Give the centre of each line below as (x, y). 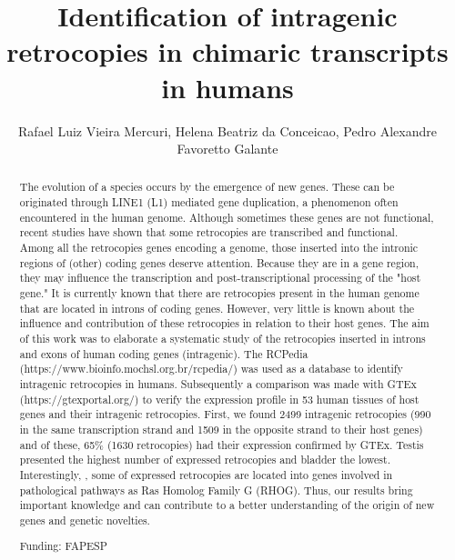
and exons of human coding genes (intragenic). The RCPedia (164, 353)
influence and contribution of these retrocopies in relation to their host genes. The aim (224, 323)
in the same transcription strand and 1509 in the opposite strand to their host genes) (221, 429)
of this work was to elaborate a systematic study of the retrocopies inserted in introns (222, 339)
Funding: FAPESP (63, 546)
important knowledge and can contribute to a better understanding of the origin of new (227, 505)
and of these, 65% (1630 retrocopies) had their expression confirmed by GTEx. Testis (222, 444)
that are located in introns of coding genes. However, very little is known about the (217, 308)
